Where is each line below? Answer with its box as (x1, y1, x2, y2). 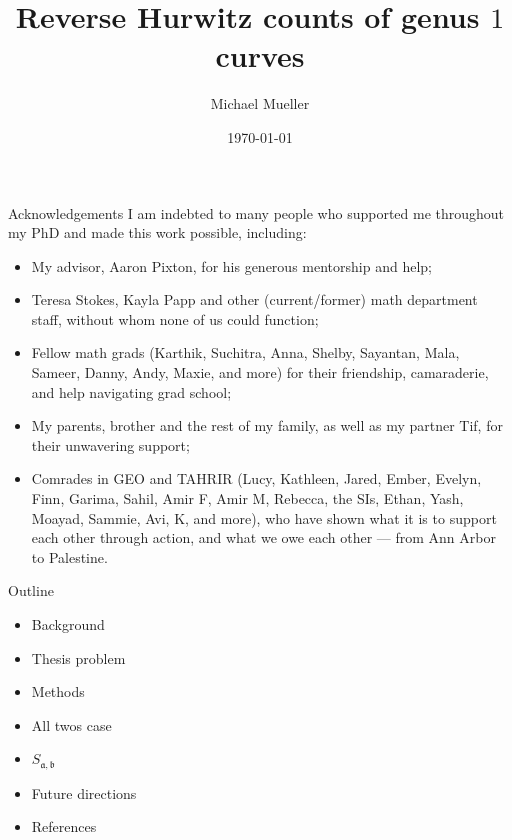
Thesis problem (31, 647, 126, 668)
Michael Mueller (210, 93, 310, 114)
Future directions (31, 782, 137, 803)
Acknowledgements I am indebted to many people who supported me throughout (8, 202, 505, 223)
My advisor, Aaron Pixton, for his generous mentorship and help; (31, 255, 432, 276)
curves (215, 35, 305, 76)
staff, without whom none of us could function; (31, 308, 319, 329)
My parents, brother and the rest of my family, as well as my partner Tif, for (31, 415, 503, 436)
